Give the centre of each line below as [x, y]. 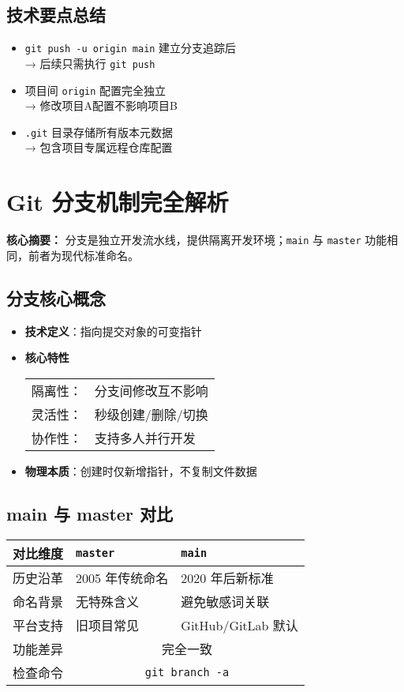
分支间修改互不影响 [151, 390]
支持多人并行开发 [145, 438]
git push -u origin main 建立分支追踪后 [131, 48]
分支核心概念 [56, 297]
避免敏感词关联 [225, 601]
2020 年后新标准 [227, 577]
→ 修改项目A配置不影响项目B [101, 105]
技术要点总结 [56, 15]
